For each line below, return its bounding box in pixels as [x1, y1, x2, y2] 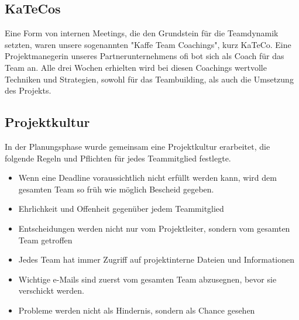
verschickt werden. [18, 284, 84, 297]
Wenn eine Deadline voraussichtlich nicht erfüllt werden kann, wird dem [18, 171, 277, 184]
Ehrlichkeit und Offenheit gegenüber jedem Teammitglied [18, 202, 224, 215]
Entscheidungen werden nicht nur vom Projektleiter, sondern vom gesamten [18, 222, 290, 234]
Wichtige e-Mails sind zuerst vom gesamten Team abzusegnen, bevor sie [18, 273, 277, 285]
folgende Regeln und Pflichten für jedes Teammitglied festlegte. [5, 152, 231, 164]
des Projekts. [5, 84, 51, 97]
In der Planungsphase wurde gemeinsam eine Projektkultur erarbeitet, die [5, 140, 270, 152]
